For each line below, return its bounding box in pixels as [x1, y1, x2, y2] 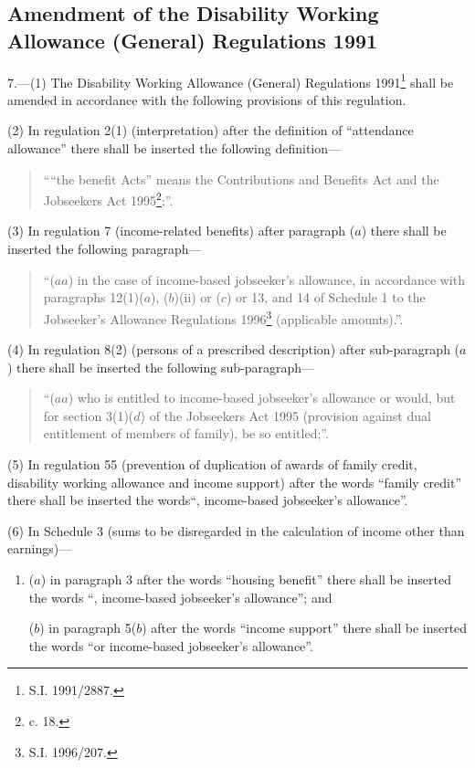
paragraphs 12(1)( [43, 288, 144, 307]
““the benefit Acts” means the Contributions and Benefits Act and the [43, 169, 439, 188]
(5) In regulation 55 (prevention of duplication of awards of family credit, [7, 455, 417, 474]
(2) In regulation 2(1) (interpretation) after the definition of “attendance [7, 121, 414, 140]
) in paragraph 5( [39, 618, 137, 637]
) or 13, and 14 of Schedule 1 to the [226, 288, 426, 307]
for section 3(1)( [43, 405, 134, 425]
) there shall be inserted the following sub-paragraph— [7, 357, 315, 376]
